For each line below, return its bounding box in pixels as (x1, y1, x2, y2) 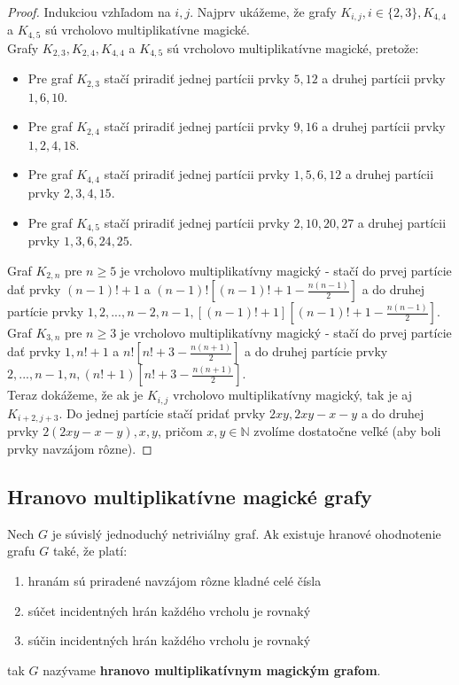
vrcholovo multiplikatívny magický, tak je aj (173, 385, 413, 404)
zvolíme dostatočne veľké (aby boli (253, 422, 441, 440)
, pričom (157, 422, 203, 440)
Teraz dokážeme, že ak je (7, 385, 144, 404)
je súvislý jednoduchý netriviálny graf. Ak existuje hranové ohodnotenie (51, 524, 441, 542)
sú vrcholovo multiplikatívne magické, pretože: (167, 38, 419, 57)
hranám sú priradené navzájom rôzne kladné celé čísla (27, 571, 322, 589)
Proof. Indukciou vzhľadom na (7, 3, 171, 20)
